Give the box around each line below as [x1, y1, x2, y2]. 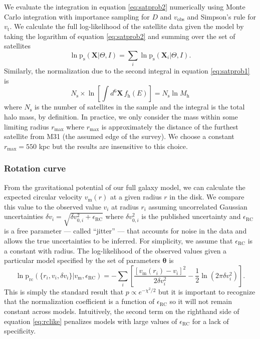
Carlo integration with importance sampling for [4, 11, 150, 21]
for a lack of [192, 315, 229, 326]
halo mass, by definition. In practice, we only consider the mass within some [4, 111, 238, 122]
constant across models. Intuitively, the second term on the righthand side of [4, 305, 239, 316]
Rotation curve [4, 162, 66, 174]
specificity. [4, 325, 36, 336]
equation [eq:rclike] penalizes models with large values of [4, 315, 177, 326]
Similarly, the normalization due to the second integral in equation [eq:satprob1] [4, 65, 250, 76]
